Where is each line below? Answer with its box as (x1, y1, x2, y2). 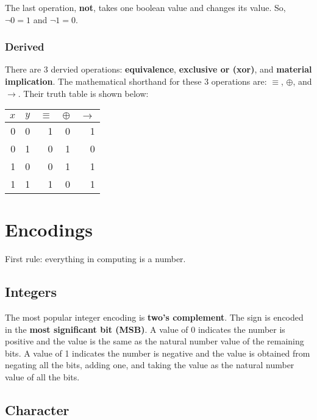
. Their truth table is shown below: (18, 87, 149, 99)
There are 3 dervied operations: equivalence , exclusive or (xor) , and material (5, 63, 312, 76)
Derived (5, 39, 45, 54)
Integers (5, 282, 57, 301)
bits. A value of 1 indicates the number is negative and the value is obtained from (5, 346, 310, 359)
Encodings (5, 217, 93, 242)
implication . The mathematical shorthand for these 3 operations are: (5, 75, 267, 87)
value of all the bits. (5, 371, 80, 383)
